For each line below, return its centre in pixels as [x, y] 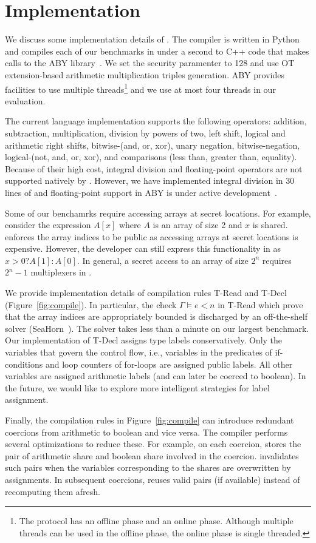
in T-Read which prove [260, 304]
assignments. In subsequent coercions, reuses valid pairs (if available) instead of [153, 479]
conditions [24, 364]
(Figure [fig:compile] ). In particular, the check [91, 304]
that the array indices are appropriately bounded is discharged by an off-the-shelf [156, 316]
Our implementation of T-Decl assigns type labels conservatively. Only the [144, 340]
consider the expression [48, 225]
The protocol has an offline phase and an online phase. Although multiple [156, 521]
